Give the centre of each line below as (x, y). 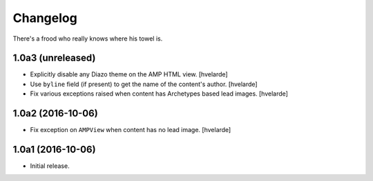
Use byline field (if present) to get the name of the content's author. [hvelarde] (144, 84)
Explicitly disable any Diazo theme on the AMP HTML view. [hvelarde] (129, 74)
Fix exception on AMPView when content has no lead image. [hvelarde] (131, 130)
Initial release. (50, 166)
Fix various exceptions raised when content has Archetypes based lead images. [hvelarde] (159, 94)
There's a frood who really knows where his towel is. (88, 39)
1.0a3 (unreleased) (54, 58)
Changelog (45, 18)
